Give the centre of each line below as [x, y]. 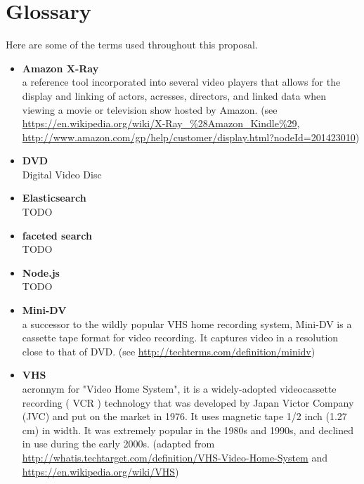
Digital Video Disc [62, 174]
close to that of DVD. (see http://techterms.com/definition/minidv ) [169, 351]
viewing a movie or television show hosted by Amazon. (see [150, 109]
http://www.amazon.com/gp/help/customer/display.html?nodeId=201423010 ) [191, 137]
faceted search [57, 235]
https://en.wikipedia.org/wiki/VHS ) [100, 471]
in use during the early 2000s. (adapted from [118, 444]
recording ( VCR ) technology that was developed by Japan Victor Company [188, 402]
